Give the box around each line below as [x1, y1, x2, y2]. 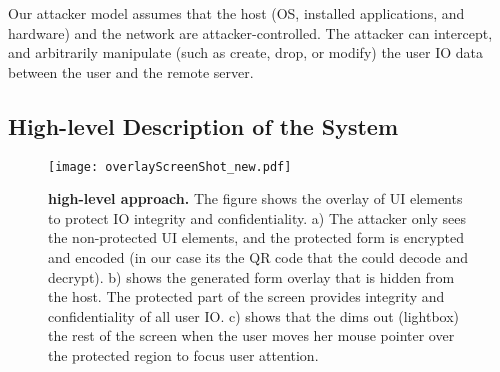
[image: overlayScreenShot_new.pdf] [48, 159, 292, 174]
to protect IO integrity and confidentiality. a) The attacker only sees [48, 207, 466, 228]
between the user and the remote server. [8, 61, 254, 82]
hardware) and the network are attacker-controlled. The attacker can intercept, [8, 22, 493, 43]
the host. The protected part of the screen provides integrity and [48, 286, 445, 307]
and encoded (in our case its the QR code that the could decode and [48, 247, 468, 268]
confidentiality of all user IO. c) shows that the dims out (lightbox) [48, 305, 460, 326]
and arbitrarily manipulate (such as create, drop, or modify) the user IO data [8, 42, 483, 63]
